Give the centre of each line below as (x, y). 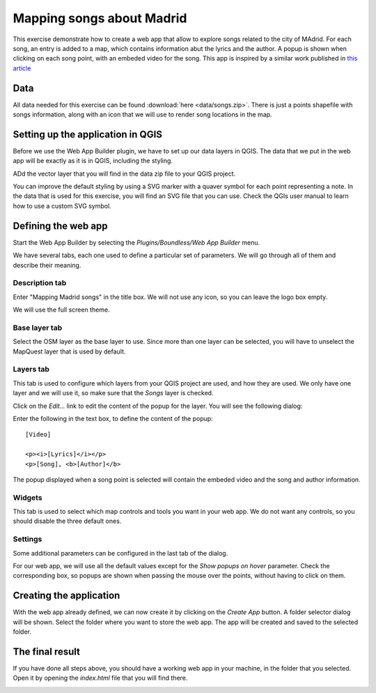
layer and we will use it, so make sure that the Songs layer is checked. (113, 393)
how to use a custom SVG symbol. (62, 206)
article (22, 68)
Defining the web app (60, 226)
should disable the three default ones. (67, 521)
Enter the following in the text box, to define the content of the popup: (113, 418)
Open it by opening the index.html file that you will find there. (100, 678)
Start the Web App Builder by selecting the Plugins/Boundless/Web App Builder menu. (136, 242)
